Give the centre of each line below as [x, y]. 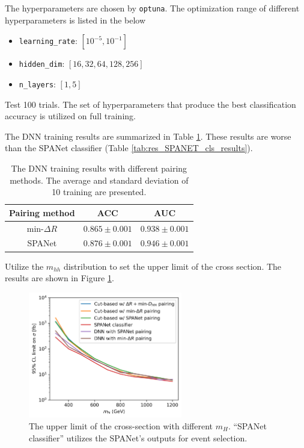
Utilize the [24, 266]
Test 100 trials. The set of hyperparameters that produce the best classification [150, 104]
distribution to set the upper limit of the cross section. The [172, 266]
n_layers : [37, 83]
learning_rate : [48, 41]
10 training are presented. [99, 192]
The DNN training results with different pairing [99, 168]
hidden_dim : [42, 64]
